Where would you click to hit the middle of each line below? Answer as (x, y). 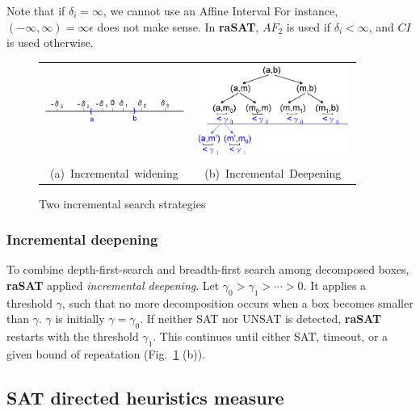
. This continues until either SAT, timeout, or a (271, 336)
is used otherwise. (50, 42)
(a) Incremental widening (114, 172)
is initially (80, 319)
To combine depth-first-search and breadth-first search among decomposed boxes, (208, 269)
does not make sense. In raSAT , (178, 26)
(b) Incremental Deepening (273, 172)
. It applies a (335, 285)
